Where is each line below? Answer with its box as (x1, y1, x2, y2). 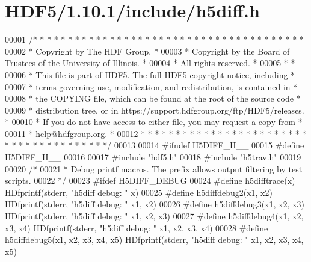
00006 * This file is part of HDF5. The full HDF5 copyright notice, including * (5, 68, 295, 81)
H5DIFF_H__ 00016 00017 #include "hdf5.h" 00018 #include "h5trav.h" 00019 (5, 151, 301, 163)
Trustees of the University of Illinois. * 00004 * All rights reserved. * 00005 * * (5, 56, 295, 69)
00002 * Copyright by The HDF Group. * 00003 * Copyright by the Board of (5, 44, 290, 57)
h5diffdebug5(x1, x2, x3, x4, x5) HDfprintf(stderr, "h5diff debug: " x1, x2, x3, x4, (5, 233, 304, 246)
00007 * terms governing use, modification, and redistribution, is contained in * (5, 80, 298, 93)
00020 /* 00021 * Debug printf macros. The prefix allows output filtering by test (5, 162, 303, 175)
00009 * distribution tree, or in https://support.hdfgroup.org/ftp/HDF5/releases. (5, 103, 304, 116)
